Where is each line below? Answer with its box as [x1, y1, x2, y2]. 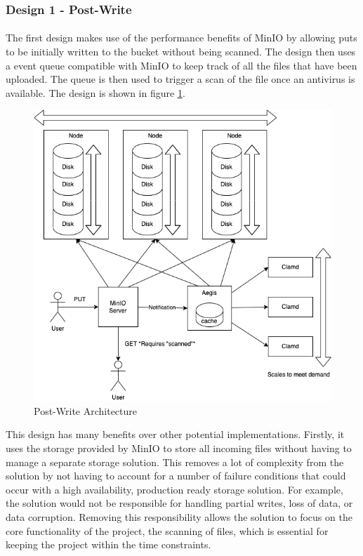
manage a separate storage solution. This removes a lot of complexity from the [6, 454, 344, 469]
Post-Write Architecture [34, 403, 137, 418]
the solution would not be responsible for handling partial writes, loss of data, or [6, 496, 353, 510]
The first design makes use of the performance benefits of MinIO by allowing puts [6, 30, 357, 45]
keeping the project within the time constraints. [6, 537, 211, 552]
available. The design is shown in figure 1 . [6, 85, 185, 100]
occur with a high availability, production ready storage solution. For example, [6, 482, 343, 496]
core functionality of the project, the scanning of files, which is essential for [6, 523, 329, 538]
